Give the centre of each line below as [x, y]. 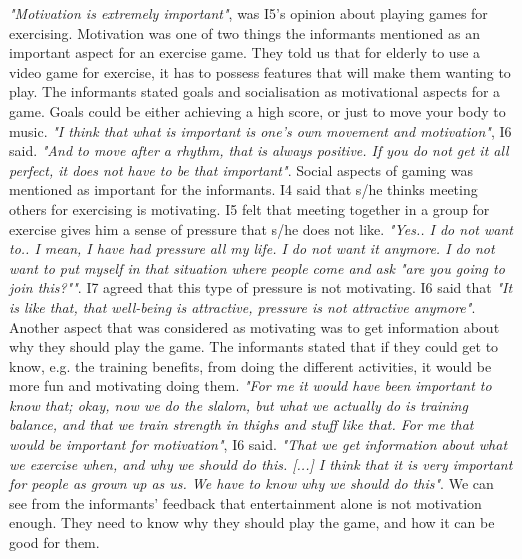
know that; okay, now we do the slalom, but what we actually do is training [238, 404]
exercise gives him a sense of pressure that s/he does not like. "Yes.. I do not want [261, 228]
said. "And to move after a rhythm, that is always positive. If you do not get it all [259, 150]
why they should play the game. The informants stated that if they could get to [254, 346]
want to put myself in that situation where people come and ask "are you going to [257, 267]
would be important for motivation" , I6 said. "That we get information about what [258, 444]
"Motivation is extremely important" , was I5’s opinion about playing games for [248, 13]
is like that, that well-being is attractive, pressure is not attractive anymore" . [242, 306]
